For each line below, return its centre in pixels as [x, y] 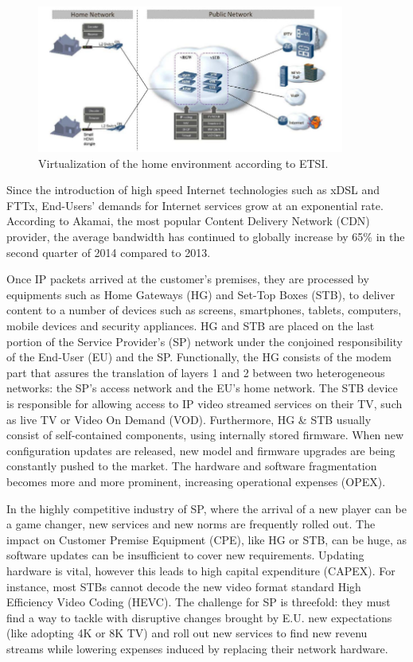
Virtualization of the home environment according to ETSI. [183, 163]
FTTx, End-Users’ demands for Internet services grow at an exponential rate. [195, 205]
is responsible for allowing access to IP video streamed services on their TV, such [205, 403]
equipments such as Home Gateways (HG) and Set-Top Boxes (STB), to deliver [201, 294]
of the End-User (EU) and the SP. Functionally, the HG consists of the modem [199, 357]
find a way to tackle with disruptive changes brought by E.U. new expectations [199, 617]
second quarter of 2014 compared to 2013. [109, 252]
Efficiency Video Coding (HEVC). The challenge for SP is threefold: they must [199, 602]
